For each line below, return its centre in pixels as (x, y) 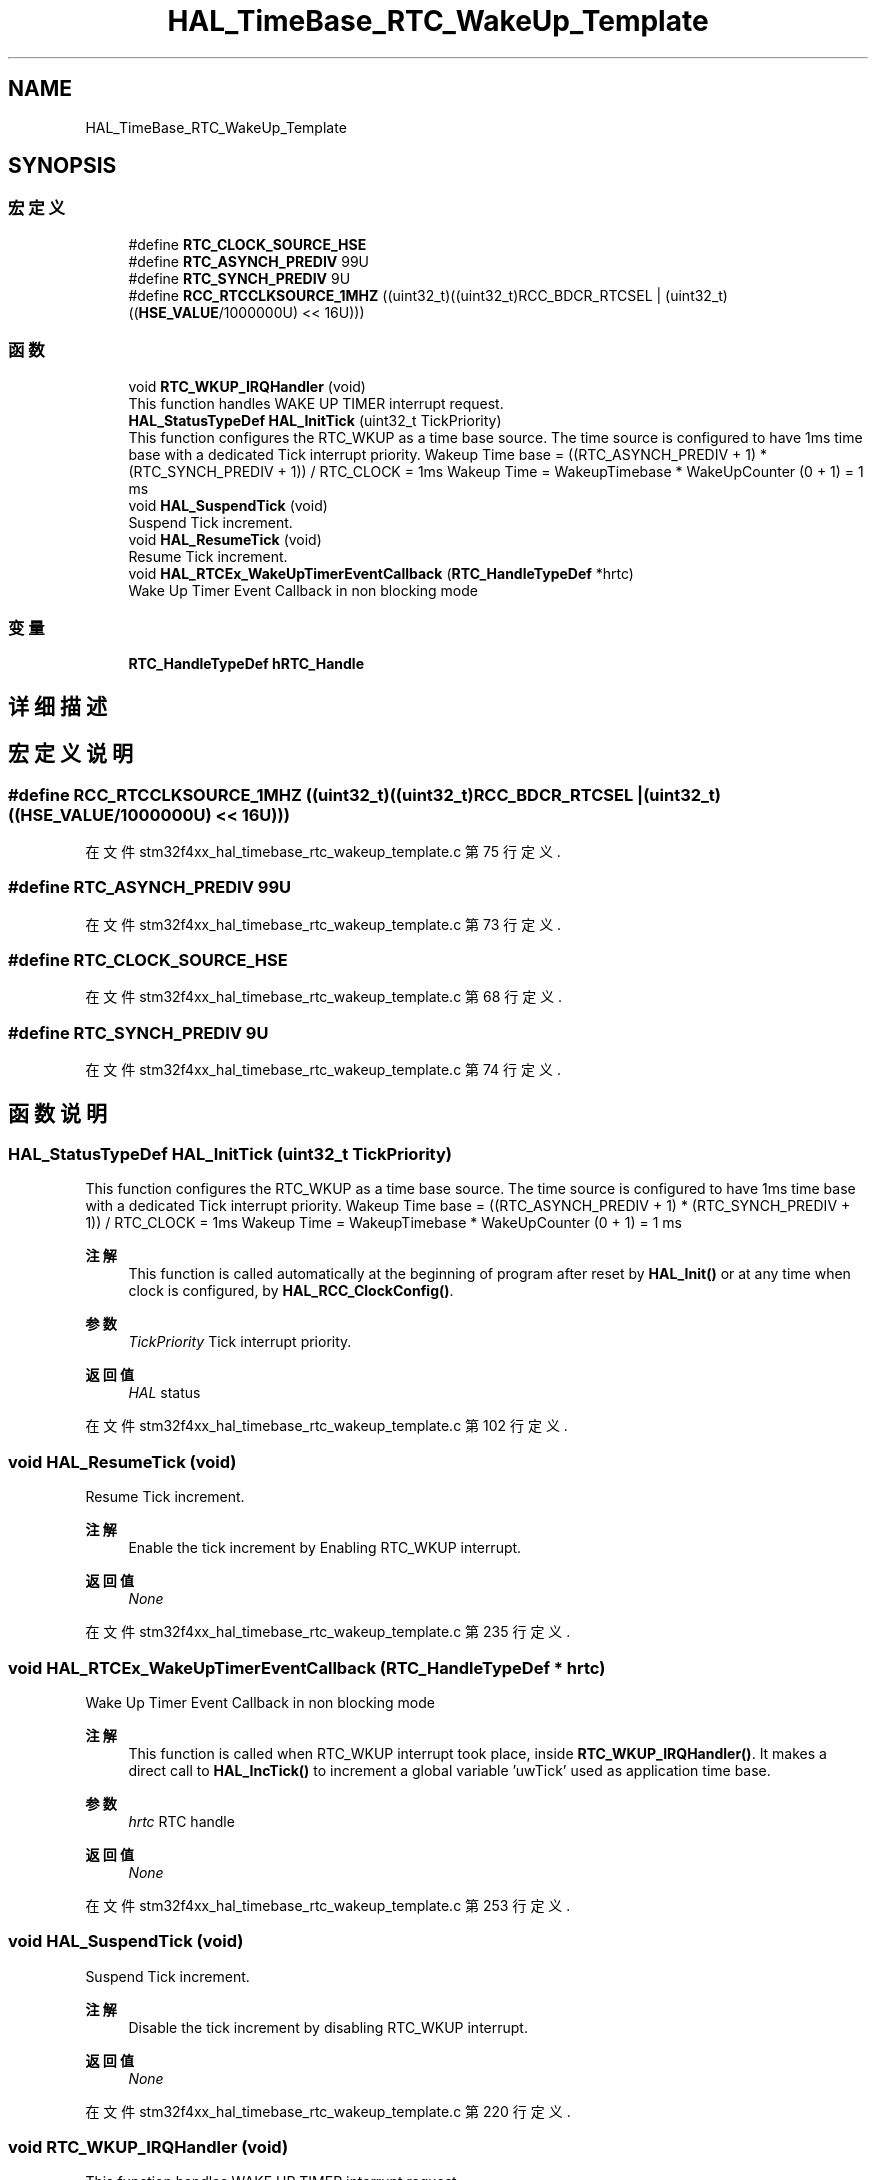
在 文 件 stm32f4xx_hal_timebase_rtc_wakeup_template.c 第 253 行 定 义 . (328, 1905)
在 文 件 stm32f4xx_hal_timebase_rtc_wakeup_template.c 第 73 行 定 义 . (323, 924)
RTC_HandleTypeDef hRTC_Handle (246, 664)
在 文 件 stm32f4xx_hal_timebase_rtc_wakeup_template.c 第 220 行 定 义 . (328, 2111)
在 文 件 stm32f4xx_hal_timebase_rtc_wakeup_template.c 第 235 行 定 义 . (328, 1632)
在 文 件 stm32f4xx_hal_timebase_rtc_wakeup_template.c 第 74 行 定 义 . (323, 1070)
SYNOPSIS (62, 166)
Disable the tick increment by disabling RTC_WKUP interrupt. (328, 2027)
